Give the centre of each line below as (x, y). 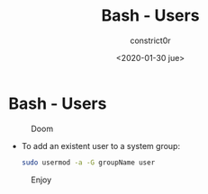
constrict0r (150, 40)
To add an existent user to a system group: (101, 145)
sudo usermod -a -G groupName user (88, 163)
